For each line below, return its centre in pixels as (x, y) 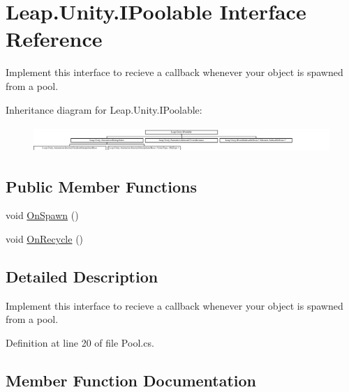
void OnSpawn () (42, 215)
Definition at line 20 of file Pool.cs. (80, 342)
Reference (54, 39)
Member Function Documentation (131, 380)
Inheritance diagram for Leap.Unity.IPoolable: (104, 109)
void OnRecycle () (45, 239)
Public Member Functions (101, 186)
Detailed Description (82, 276)
